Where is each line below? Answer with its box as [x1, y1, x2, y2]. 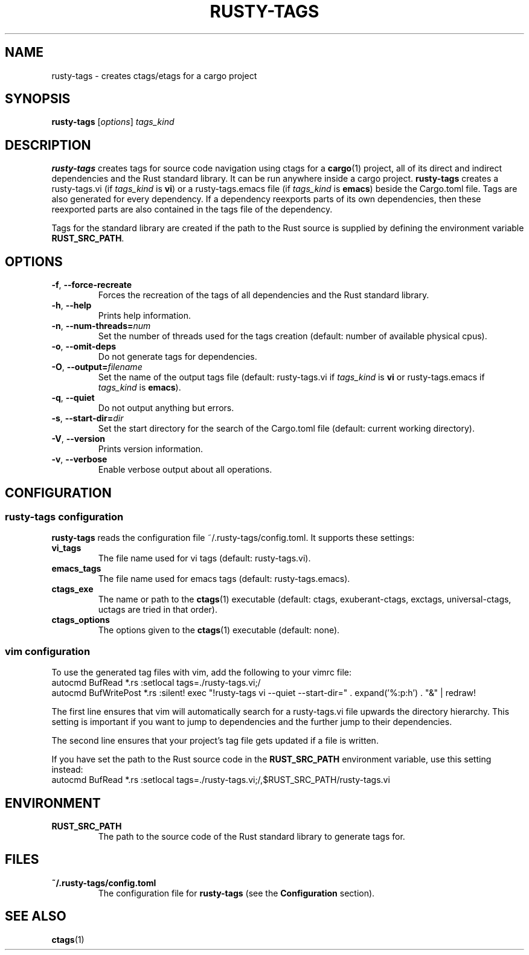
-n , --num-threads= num [51, 321, 151, 331]
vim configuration [5, 645, 91, 657]
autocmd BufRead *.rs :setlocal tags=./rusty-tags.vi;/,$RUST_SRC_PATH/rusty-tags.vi [51, 775, 390, 785]
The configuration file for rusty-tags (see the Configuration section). [98, 887, 375, 898]
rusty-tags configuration [5, 510, 124, 523]
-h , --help [51, 300, 92, 311]
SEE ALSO [5, 909, 66, 924]
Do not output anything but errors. [98, 403, 234, 414]
